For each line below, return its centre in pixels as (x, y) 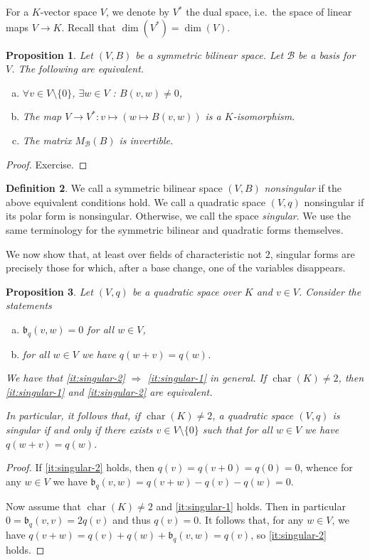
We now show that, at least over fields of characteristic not (134, 253)
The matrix (47, 140)
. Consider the (330, 291)
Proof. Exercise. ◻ (47, 164)
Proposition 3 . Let (49, 291)
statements (29, 305)
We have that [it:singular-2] (65, 378)
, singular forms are (312, 253)
